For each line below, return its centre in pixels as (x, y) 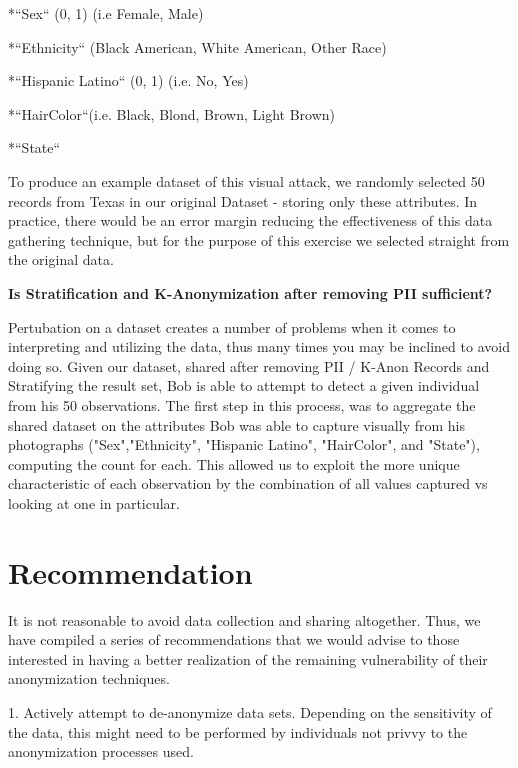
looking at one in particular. (94, 502)
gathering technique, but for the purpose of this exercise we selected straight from (259, 239)
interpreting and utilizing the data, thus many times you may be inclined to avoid (259, 346)
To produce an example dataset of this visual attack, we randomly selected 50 (246, 180)
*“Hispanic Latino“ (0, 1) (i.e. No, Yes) (128, 80)
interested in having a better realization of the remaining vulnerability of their (248, 658)
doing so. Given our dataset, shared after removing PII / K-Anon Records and (249, 365)
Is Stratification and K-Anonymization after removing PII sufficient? (250, 292)
